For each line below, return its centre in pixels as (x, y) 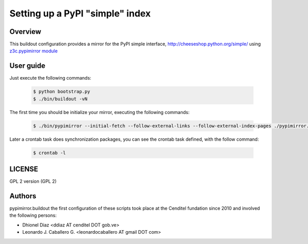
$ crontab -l (50, 153)
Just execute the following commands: (51, 78)
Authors (23, 196)
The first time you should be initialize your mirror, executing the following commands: (100, 112)
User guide (27, 66)
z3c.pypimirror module (34, 51)
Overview (25, 32)
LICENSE (24, 169)
